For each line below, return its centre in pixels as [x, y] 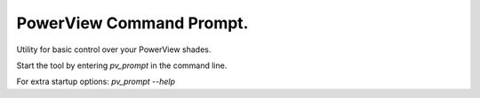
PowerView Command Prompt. [132, 23]
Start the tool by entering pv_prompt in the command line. [122, 65]
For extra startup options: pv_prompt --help [96, 82]
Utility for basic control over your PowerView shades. [114, 49]
